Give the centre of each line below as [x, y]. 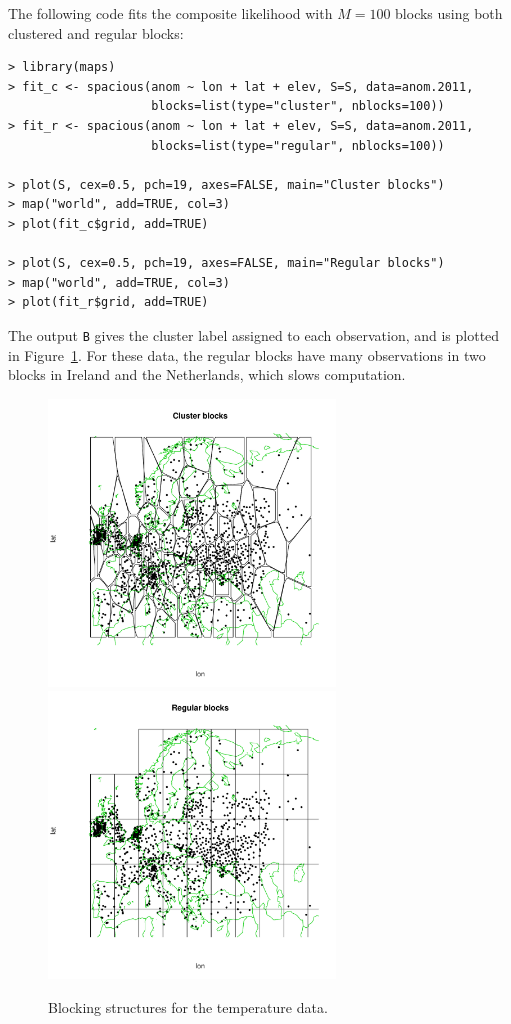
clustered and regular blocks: [96, 32]
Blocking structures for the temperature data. [188, 1006]
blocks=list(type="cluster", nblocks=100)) [298, 106]
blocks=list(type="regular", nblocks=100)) [298, 145]
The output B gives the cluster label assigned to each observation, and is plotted [254, 334]
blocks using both [449, 13]
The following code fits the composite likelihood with [170, 13]
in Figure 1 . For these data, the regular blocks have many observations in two [247, 354]
